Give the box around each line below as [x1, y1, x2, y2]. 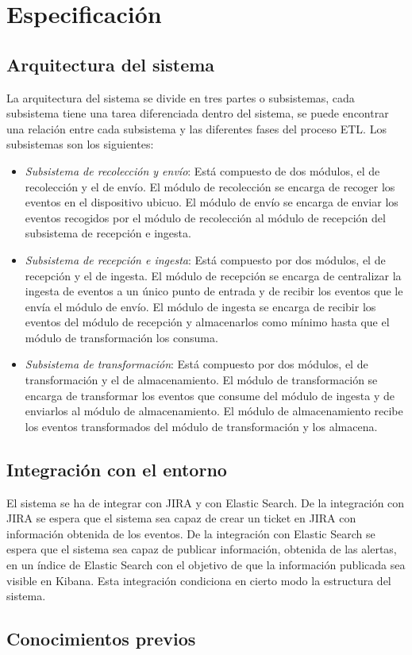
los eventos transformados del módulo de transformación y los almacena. [25, 418, 378, 434]
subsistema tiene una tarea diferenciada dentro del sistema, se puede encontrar [6, 105, 389, 121]
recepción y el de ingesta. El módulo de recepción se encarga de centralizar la [25, 267, 402, 283]
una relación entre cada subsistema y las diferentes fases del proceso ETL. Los [6, 120, 387, 137]
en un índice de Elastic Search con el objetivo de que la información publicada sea [6, 557, 406, 573]
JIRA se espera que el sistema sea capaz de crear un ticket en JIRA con [6, 510, 356, 526]
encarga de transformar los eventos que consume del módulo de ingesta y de [25, 387, 395, 403]
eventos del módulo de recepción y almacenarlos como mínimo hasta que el [25, 314, 390, 330]
